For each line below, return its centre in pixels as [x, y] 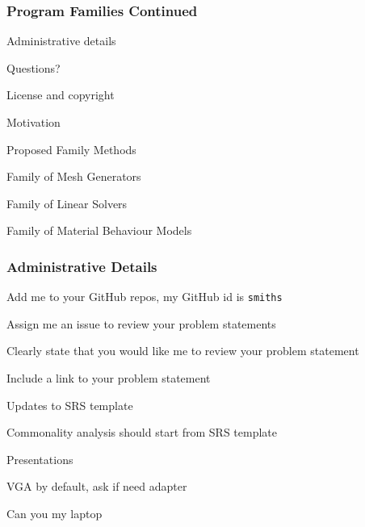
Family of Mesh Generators [74, 176]
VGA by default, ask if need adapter [97, 486]
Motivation [34, 122]
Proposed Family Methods [71, 149]
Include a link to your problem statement [109, 378]
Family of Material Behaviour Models [99, 230]
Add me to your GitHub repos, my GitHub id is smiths [145, 297]
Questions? [34, 67]
